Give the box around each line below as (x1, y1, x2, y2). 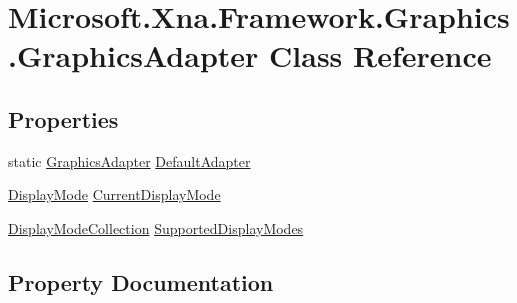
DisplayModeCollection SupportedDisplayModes (8, 217, 304, 238)
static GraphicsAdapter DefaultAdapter (8, 150, 251, 171)
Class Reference (269, 35, 492, 76)
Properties (8, 103, 119, 134)
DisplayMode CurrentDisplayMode (8, 184, 221, 205)
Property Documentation (8, 266, 274, 297)
